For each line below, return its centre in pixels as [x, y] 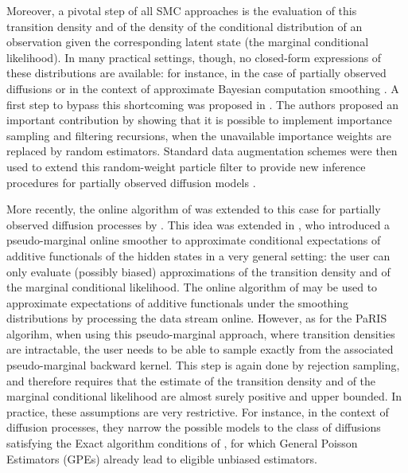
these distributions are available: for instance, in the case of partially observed [196, 73]
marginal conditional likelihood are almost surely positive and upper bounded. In [204, 396]
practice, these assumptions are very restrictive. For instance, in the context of [198, 411]
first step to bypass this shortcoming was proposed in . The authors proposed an [202, 104]
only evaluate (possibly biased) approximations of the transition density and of [198, 271]
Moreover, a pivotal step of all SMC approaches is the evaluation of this [182, 10]
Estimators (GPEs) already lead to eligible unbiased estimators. [162, 458]
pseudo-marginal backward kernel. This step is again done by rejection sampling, [203, 365]
